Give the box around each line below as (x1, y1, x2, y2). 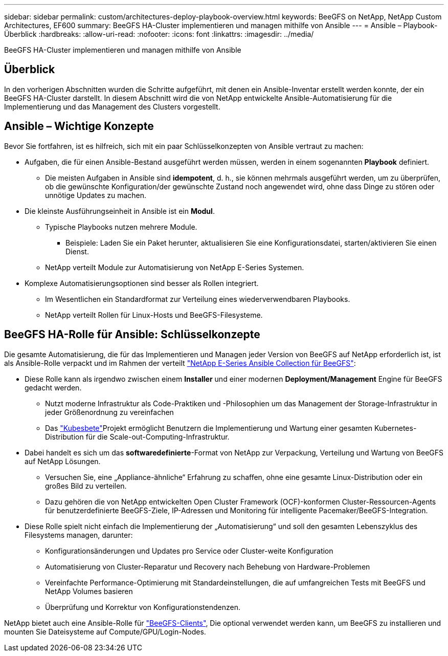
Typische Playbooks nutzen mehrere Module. (45, 222, 197, 231)
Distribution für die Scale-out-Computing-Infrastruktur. (45, 432, 230, 441)
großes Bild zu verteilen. (45, 481, 127, 490)
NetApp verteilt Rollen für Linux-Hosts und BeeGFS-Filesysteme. (45, 310, 263, 319)
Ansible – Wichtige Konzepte (4, 120, 154, 133)
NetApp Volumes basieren (45, 586, 133, 596)
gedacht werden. (25, 383, 82, 392)
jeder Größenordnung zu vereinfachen (45, 407, 174, 417)
